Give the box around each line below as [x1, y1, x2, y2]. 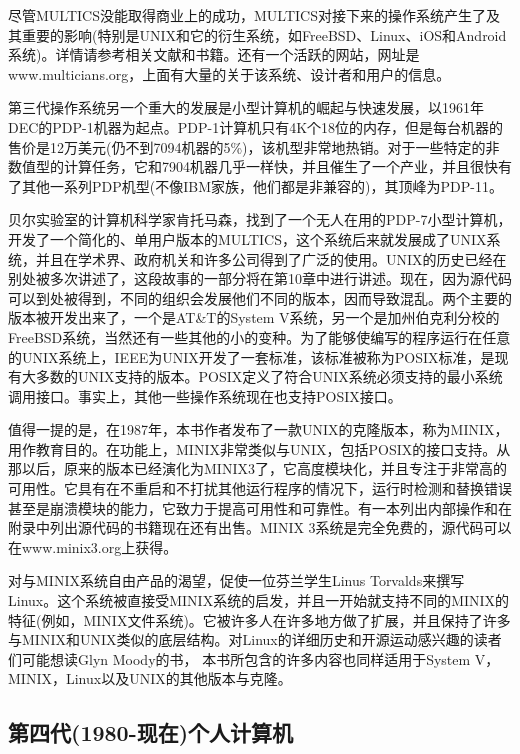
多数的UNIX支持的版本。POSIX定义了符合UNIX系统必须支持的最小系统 [35, 366, 503, 387]
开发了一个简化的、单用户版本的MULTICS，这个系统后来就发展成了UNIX [8, 228, 487, 249]
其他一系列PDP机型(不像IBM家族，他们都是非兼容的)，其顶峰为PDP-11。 [21, 175, 503, 196]
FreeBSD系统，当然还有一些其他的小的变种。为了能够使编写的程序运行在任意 [8, 326, 511, 347]
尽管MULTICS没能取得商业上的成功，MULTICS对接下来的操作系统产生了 [8, 5, 486, 25]
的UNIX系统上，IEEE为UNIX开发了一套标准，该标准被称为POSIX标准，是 [8, 346, 495, 367]
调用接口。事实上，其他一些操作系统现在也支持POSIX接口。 [8, 385, 402, 406]
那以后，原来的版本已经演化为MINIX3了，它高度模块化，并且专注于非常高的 [8, 458, 507, 479]
